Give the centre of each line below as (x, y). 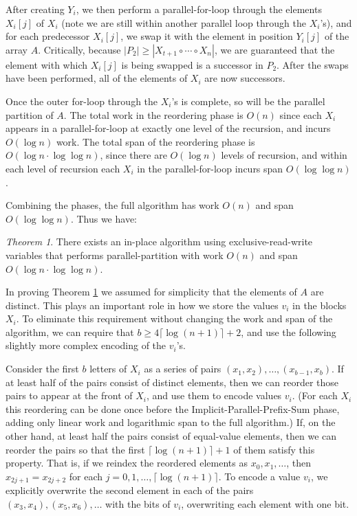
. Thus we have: (104, 218)
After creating (35, 9)
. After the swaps (313, 64)
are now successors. (245, 78)
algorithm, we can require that (70, 332)
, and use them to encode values (214, 395)
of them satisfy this (274, 449)
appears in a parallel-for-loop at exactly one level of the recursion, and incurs (168, 128)
